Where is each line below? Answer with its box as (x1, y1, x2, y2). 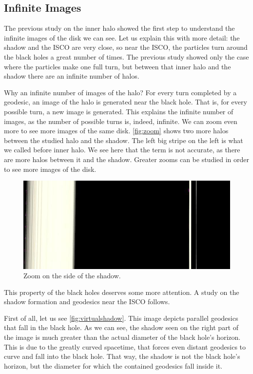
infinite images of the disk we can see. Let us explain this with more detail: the (4, 32, 240, 42)
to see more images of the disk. (4, 164, 97, 174)
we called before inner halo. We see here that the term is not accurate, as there (4, 145, 240, 155)
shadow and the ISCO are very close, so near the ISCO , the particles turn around (4, 42, 248, 52)
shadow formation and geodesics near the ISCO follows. (4, 296, 170, 307)
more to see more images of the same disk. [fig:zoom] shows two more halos (4, 125, 229, 136)
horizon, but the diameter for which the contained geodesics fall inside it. (4, 360, 222, 371)
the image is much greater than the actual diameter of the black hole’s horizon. (4, 332, 241, 342)
